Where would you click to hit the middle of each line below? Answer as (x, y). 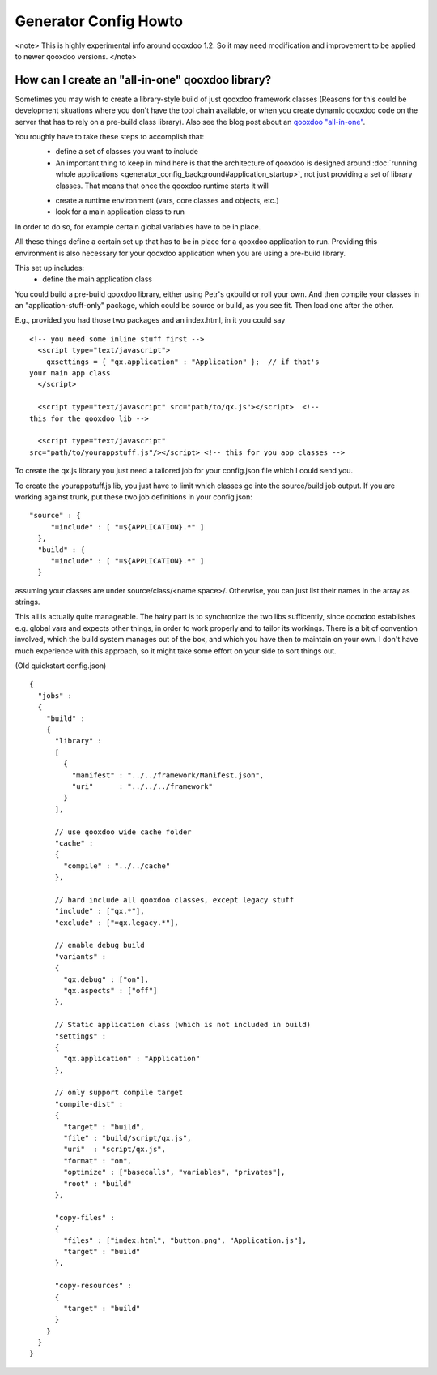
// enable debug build (100, 945)
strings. (28, 602)
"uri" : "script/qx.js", (115, 1150)
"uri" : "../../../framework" (142, 786)
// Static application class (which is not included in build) (183, 1025)
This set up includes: (50, 268)
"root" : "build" (98, 1183)
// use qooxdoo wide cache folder (123, 832)
